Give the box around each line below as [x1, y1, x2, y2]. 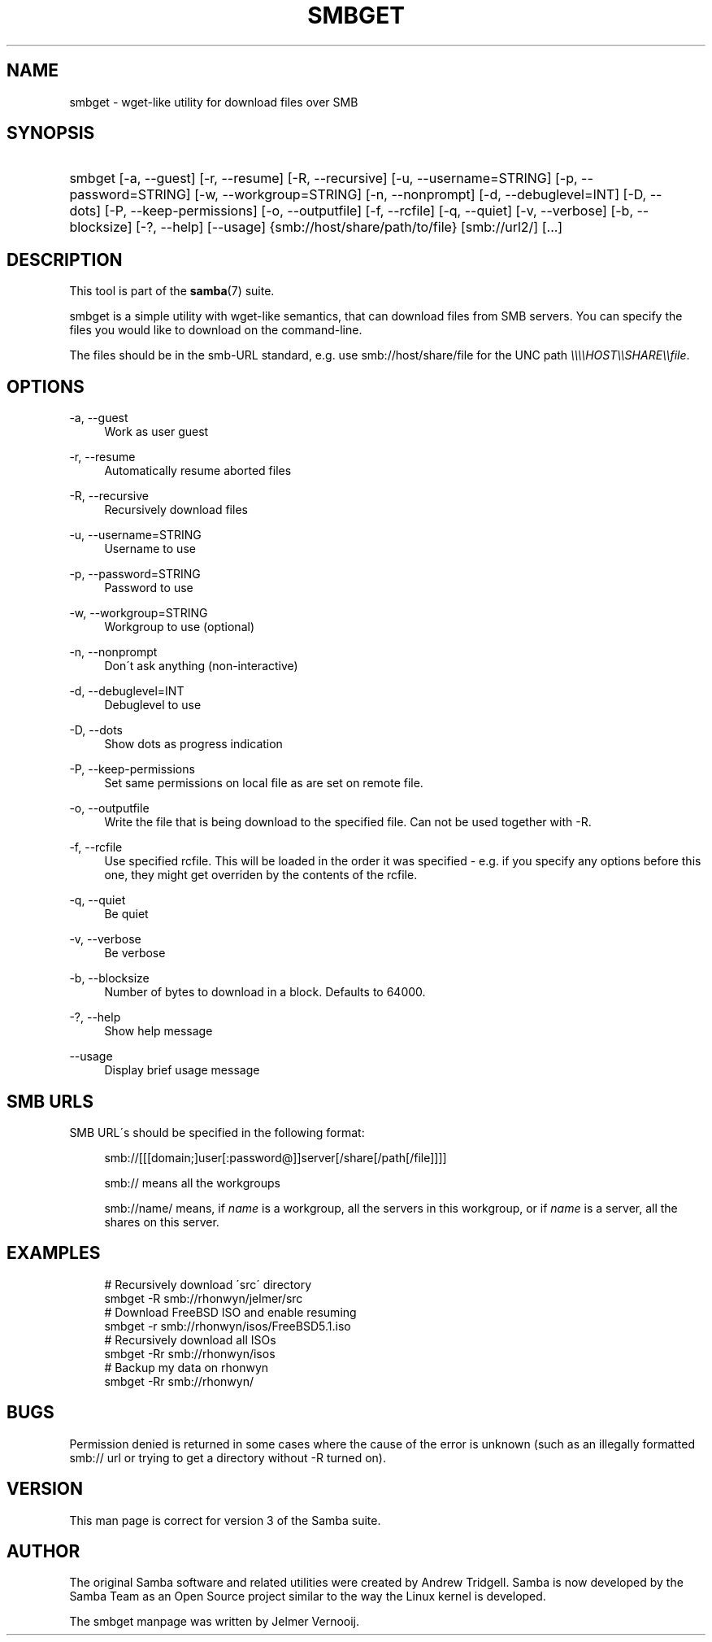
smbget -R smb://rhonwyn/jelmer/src [104, 1291, 303, 1305]
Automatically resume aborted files [104, 464, 292, 478]
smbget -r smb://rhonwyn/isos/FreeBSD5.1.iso [104, 1318, 351, 1333]
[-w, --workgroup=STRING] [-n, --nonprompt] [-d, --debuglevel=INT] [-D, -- [194, 186, 662, 203]
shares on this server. [104, 1214, 219, 1229]
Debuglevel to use [104, 698, 202, 712]
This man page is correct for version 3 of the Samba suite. [69, 1513, 381, 1527]
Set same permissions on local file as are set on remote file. [104, 776, 423, 791]
